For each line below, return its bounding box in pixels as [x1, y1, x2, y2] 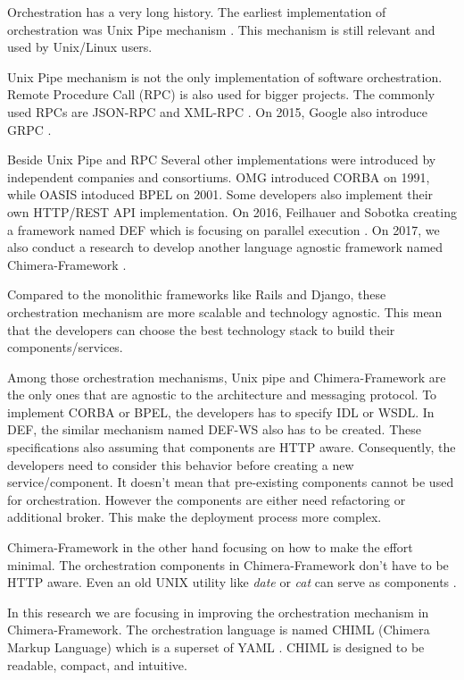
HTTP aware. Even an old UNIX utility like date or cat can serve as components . [7, 573, 457, 592]
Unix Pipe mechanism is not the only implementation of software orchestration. [7, 67, 443, 86]
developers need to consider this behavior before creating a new [7, 455, 354, 474]
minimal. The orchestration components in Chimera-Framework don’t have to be [7, 555, 449, 574]
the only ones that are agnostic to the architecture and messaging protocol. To [7, 385, 437, 404]
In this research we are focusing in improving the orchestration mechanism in [7, 602, 429, 621]
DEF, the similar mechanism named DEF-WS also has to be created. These [7, 420, 421, 439]
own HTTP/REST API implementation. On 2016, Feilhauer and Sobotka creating [7, 202, 457, 221]
